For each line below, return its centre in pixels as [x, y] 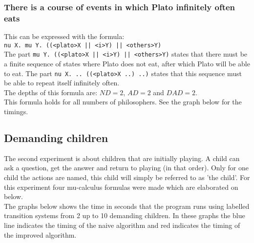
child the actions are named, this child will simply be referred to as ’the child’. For [127, 177]
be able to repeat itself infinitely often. [62, 83]
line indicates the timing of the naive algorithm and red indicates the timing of [122, 225]
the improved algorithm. [40, 234]
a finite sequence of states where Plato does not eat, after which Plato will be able [127, 64]
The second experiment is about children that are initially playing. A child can [122, 158]
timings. [16, 111]
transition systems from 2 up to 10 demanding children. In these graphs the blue [125, 215]
